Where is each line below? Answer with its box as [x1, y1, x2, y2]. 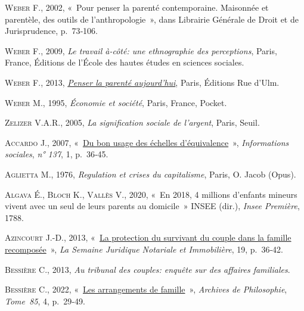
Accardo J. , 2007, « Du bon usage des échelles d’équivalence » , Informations [5, 136, 289, 148]
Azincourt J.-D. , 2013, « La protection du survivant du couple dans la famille [5, 231, 291, 244]
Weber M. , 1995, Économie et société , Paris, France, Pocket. [5, 96, 227, 108]
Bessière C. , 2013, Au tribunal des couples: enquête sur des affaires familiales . [5, 263, 290, 275]
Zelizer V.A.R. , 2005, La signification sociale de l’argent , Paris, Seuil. [5, 116, 260, 129]
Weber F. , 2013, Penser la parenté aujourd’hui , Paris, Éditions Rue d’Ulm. [5, 76, 280, 88]
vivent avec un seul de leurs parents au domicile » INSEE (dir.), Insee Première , [5, 200, 300, 212]
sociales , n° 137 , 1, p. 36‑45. [5, 148, 108, 160]
